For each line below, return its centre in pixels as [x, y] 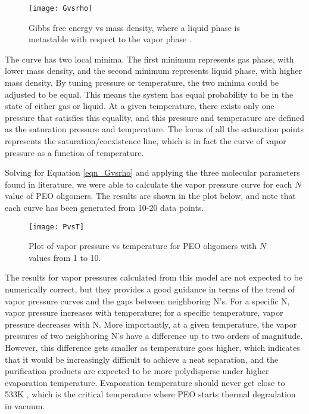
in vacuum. [25, 405]
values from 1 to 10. [65, 257]
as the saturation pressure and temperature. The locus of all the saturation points [154, 129]
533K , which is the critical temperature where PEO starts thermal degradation [150, 394]
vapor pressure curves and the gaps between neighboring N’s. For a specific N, [147, 301]
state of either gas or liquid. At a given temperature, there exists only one [140, 106]
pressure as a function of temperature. [74, 152]
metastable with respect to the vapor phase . [110, 39]
